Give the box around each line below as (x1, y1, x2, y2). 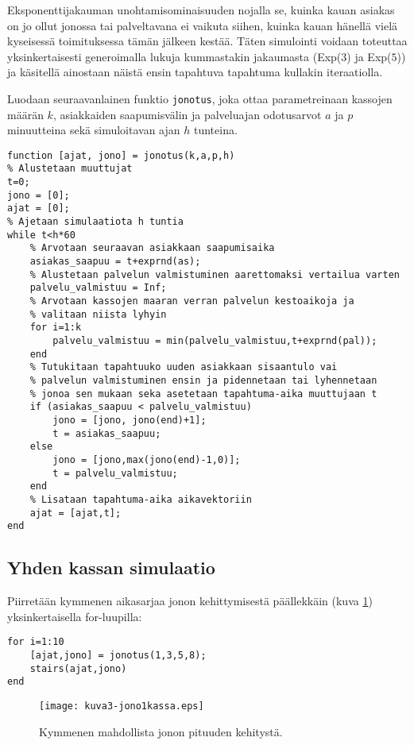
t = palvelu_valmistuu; (52, 467, 178, 479)
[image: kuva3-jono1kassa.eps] (39, 700, 204, 712)
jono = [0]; (7, 189, 70, 201)
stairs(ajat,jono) (29, 662, 127, 674)
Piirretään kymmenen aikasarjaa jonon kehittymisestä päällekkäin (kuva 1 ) (7, 593, 373, 609)
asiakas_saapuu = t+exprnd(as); (29, 256, 201, 268)
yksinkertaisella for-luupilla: (7, 608, 142, 624)
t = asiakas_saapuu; (52, 427, 161, 439)
